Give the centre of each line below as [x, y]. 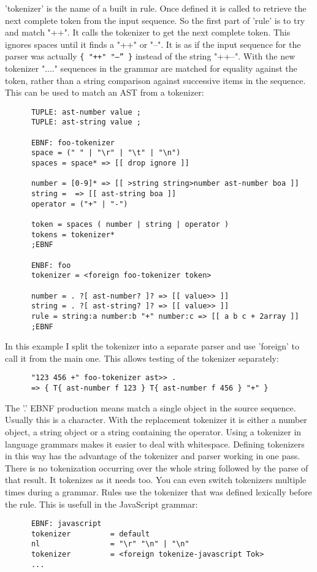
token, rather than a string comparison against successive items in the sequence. [155, 80]
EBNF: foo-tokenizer [73, 143]
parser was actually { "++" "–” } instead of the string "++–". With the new [150, 56]
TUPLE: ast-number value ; [86, 112]
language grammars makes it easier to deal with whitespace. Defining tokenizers [155, 444]
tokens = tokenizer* [73, 235]
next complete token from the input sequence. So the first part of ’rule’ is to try [155, 20]
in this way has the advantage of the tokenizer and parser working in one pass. [153, 456]
